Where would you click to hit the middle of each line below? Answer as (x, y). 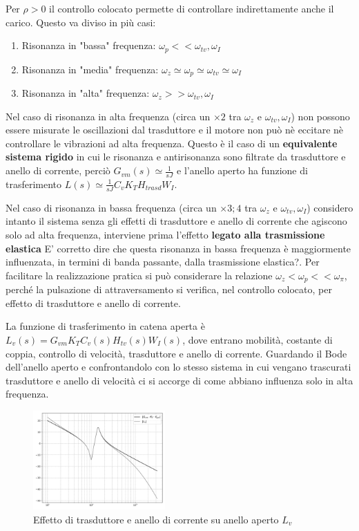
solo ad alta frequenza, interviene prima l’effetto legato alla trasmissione (165, 234)
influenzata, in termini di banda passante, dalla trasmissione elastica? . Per (163, 262)
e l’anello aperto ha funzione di (242, 170)
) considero (330, 207)
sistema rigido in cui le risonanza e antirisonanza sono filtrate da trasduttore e (176, 157)
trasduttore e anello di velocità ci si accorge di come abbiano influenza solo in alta (179, 380)
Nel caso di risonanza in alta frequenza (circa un (108, 116)
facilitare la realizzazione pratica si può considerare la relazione (139, 275)
